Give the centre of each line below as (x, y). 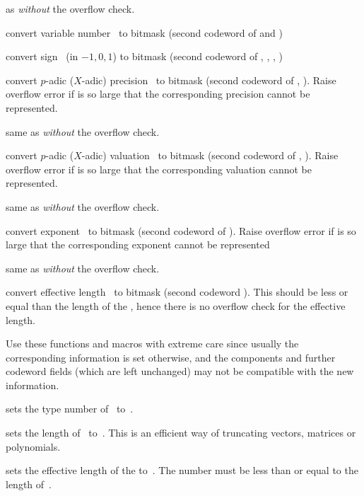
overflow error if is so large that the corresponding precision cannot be (158, 94)
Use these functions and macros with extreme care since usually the (152, 344)
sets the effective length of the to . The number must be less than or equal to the (182, 470)
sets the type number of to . (70, 409)
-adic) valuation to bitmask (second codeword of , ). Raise (210, 155)
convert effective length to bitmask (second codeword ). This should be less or (177, 292)
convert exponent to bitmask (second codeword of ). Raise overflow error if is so (181, 230)
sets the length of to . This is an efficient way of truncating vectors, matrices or (181, 433)
